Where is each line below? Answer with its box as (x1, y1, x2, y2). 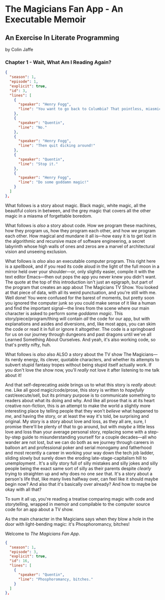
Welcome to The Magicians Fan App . (5, 531, 80, 537)
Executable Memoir (5, 14, 86, 25)
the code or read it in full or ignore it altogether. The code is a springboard (5, 326, 155, 332)
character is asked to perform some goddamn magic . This (5, 310, 123, 316)
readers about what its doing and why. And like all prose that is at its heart (5, 397, 155, 403)
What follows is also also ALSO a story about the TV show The (5, 351, 132, 357)
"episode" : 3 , (9, 549, 38, 554)
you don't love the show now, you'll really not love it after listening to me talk (5, 367, 160, 373)
